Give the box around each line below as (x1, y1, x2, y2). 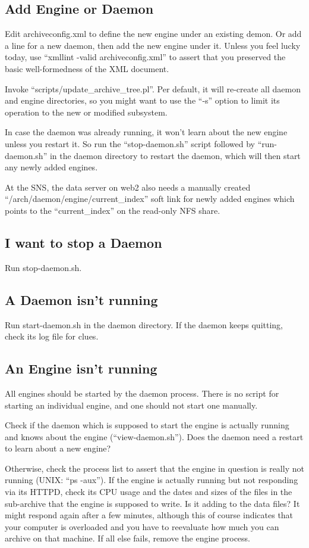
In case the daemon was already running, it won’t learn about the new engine (5, 126, 288, 138)
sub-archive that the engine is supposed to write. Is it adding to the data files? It (5, 497, 300, 509)
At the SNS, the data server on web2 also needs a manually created (5, 180, 251, 193)
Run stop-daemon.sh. (5, 261, 82, 273)
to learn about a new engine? (5, 442, 111, 454)
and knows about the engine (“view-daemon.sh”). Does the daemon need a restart (5, 430, 304, 443)
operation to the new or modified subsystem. (5, 105, 168, 118)
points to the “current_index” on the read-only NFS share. (5, 204, 220, 216)
